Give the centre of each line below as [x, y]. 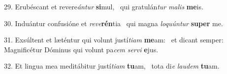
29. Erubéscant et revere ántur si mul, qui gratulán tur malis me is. [104, 6]
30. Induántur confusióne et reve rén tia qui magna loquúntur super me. [113, 23]
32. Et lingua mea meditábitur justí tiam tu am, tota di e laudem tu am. [112, 66]
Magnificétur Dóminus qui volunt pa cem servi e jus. [81, 49]
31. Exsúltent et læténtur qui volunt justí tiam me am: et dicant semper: [114, 40]
